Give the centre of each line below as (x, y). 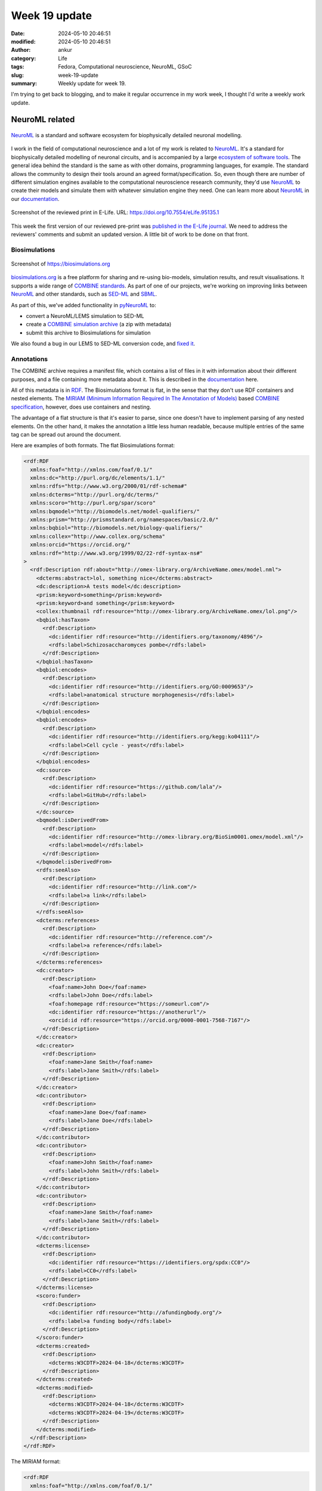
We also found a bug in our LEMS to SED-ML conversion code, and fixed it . (103, 344)
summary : (24, 83)
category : (24, 58)
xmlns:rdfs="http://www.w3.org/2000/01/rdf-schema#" (109, 486)
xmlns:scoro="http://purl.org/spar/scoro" (93, 503)
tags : (18, 67)
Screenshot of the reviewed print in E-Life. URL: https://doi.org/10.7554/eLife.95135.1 (115, 212)
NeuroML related (43, 120)
